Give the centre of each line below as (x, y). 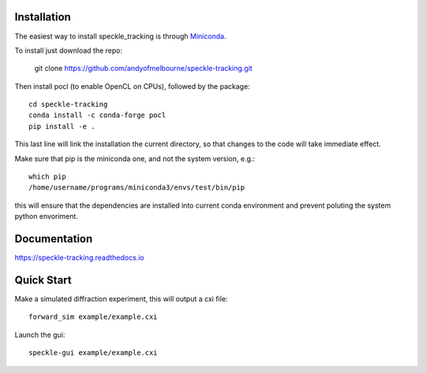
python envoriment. (47, 216)
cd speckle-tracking (68, 105)
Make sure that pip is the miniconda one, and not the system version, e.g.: (135, 158)
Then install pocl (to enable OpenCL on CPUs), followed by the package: (132, 86)
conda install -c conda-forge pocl (97, 115)
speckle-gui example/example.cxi (93, 353)
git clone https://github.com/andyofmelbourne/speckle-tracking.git (143, 68)
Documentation (54, 239)
